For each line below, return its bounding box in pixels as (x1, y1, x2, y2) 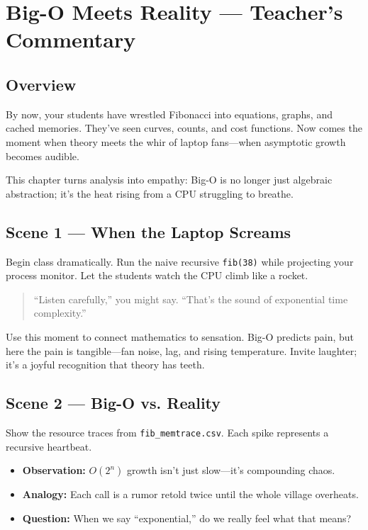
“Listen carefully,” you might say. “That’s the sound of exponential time (33, 291, 348, 306)
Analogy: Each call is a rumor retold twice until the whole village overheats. (22, 487, 359, 502)
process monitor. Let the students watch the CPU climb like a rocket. (6, 268, 308, 283)
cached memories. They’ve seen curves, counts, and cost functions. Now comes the (6, 120, 362, 135)
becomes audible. (6, 148, 79, 163)
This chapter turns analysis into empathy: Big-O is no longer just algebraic (6, 172, 333, 187)
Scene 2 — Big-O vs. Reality (6, 392, 221, 414)
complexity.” (33, 305, 87, 320)
